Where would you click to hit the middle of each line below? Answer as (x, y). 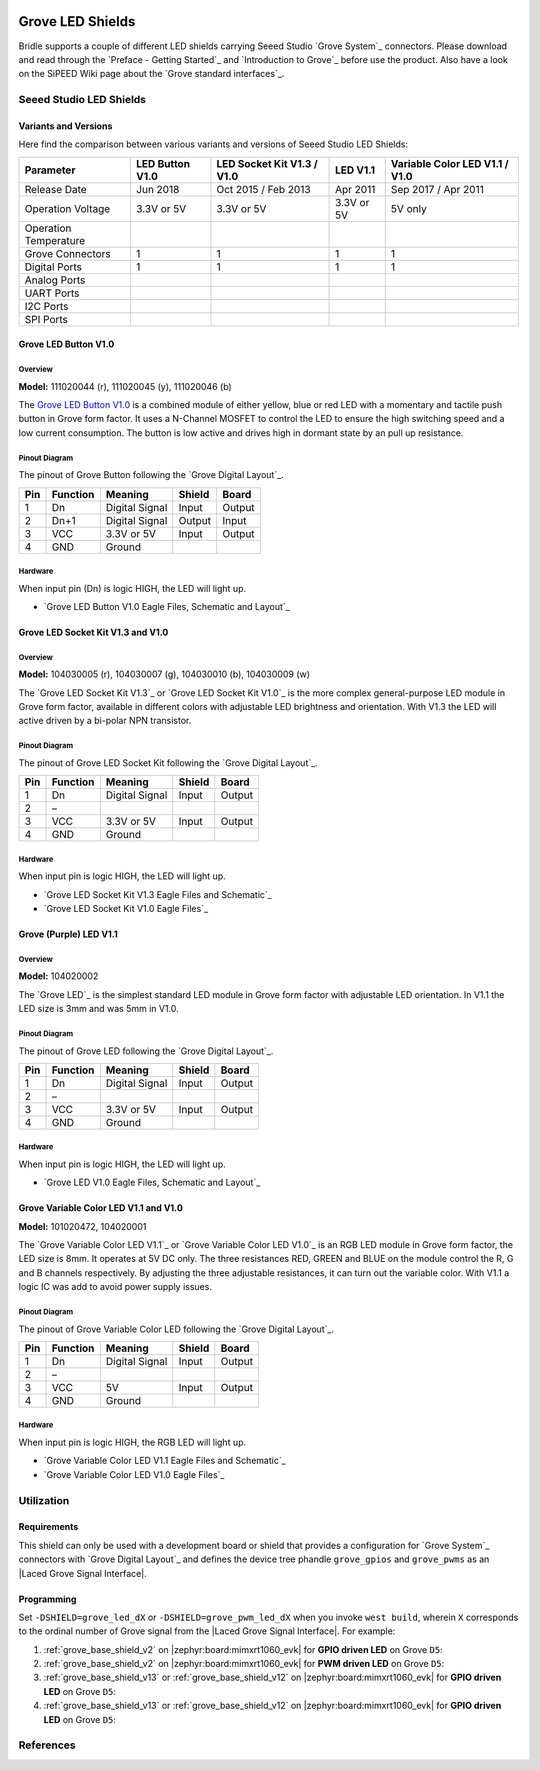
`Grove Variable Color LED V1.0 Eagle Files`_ (134, 1474)
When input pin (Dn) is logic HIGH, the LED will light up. (132, 588)
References (47, 1745)
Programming (47, 1599)
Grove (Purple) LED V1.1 (68, 934)
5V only (408, 208)
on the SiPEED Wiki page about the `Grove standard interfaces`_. (151, 74)
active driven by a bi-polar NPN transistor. (105, 721)
